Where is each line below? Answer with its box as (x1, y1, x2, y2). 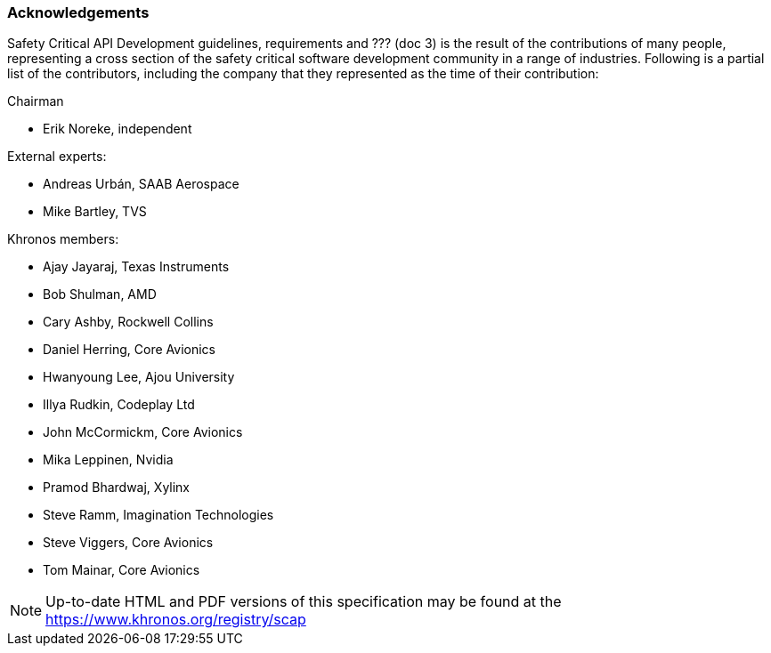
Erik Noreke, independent (43, 121, 192, 137)
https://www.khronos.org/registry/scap (45, 610, 306, 629)
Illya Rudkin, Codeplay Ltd (43, 397, 195, 413)
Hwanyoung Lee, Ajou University (43, 369, 235, 385)
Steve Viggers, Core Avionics (43, 535, 214, 551)
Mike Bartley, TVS (43, 204, 147, 220)
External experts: (7, 149, 107, 165)
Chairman (7, 93, 64, 109)
